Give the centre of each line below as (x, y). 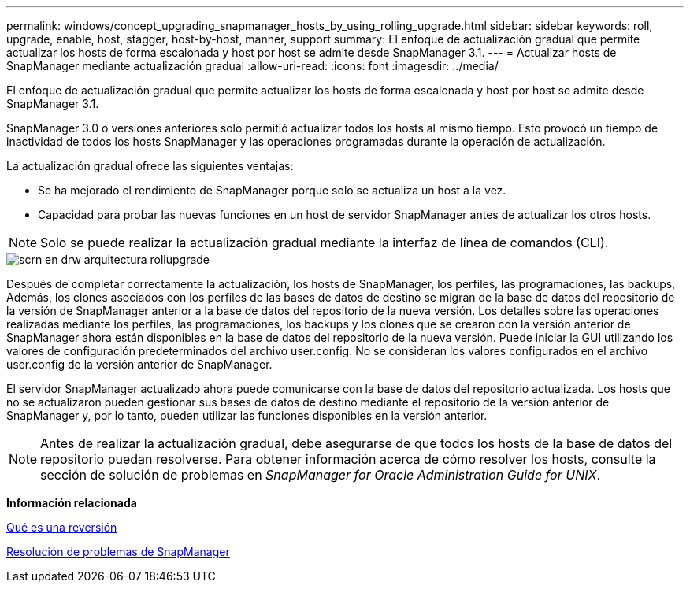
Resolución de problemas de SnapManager (118, 552)
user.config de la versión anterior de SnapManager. (139, 364)
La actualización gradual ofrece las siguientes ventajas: (150, 166)
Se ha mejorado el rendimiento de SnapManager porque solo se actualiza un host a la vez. (272, 190)
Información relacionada (72, 503)
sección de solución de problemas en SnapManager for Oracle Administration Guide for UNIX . (320, 475)
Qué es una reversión (62, 527)
